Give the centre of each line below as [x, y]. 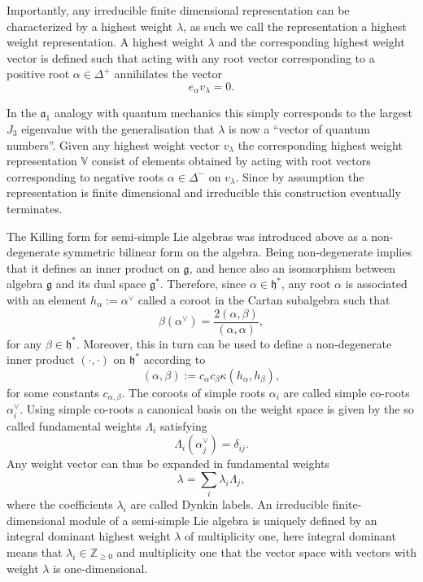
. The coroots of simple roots [193, 392]
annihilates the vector [168, 74]
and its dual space [101, 284]
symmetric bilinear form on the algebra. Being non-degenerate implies [238, 252]
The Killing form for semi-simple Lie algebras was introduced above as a [187, 236]
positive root [38, 74]
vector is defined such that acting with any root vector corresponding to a [191, 57]
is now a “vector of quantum [299, 129]
